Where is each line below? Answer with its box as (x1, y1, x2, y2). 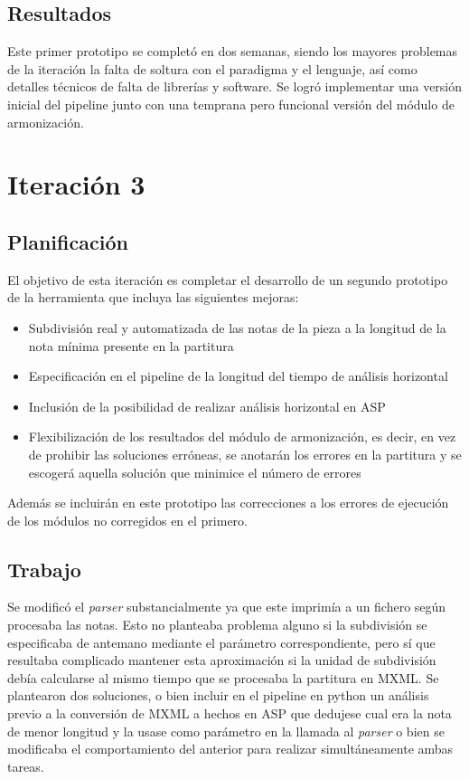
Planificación (7, 227, 128, 255)
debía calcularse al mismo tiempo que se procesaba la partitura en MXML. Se (7, 668, 439, 687)
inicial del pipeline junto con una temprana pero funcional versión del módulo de (7, 94, 455, 113)
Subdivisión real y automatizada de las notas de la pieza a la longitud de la (28, 318, 446, 337)
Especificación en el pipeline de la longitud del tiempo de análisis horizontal (28, 366, 448, 385)
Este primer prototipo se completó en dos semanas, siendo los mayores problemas (7, 42, 458, 61)
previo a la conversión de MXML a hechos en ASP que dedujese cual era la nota (7, 704, 452, 723)
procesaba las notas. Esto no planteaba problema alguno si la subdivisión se (7, 615, 427, 634)
